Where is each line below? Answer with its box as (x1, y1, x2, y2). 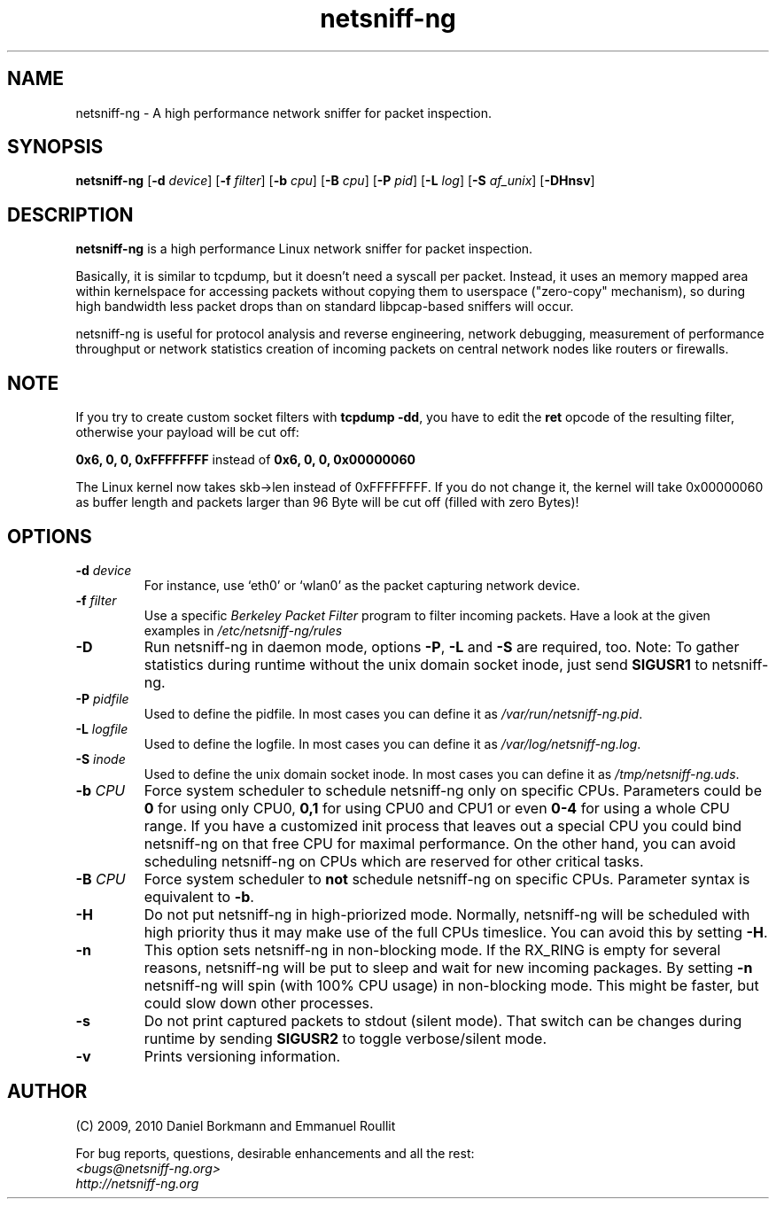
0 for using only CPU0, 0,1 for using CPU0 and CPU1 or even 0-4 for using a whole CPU (144, 798, 730, 817)
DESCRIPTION (7, 203, 134, 226)
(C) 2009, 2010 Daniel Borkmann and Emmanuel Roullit (75, 1117, 396, 1133)
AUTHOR (7, 1080, 88, 1103)
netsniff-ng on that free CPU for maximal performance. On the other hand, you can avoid (144, 834, 736, 852)
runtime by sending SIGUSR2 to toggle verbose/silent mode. (144, 1029, 547, 1047)
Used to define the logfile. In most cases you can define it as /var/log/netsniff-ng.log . (144, 735, 641, 751)
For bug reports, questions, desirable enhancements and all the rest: (75, 1145, 475, 1161)
